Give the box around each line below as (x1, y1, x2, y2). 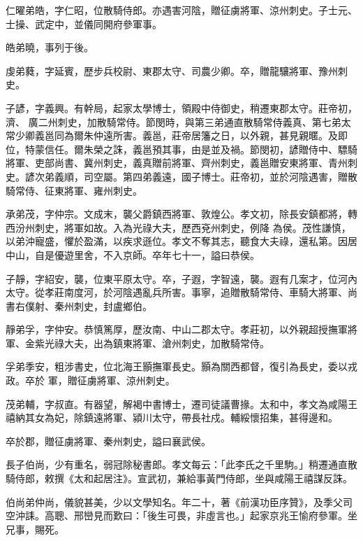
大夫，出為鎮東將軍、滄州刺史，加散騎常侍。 (64, 335, 269, 350)
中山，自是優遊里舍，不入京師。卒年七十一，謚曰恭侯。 (6, 247, 260, 262)
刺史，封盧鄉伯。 (73, 298, 152, 313)
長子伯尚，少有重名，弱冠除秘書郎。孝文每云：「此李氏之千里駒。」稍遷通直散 (6, 457, 357, 472)
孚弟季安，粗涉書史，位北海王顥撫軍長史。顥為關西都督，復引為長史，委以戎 (6, 359, 357, 374)
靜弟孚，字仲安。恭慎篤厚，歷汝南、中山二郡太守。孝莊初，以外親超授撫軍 (6, 322, 348, 337)
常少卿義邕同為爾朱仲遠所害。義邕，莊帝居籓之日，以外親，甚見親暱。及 (6, 128, 338, 143)
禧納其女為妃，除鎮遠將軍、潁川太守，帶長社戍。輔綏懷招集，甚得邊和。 (6, 410, 338, 425)
